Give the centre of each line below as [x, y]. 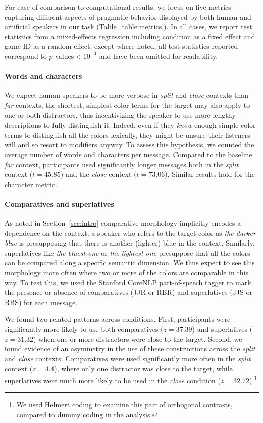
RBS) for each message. [41, 302]
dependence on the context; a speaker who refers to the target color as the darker [130, 233]
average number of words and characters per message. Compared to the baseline [128, 154]
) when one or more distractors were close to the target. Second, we [138, 339]
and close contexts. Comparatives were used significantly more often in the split [128, 358]
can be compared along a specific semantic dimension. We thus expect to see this [130, 262]
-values [63, 56]
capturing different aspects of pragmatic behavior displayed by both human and [128, 16]
